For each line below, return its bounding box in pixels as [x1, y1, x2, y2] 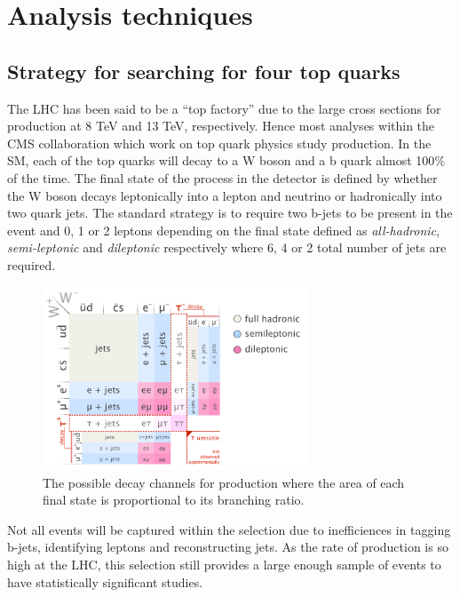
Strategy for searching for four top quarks [7, 57, 401, 84]
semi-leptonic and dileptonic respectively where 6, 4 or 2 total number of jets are [7, 238, 447, 257]
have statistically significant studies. [7, 572, 203, 591]
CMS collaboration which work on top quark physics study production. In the [7, 133, 432, 152]
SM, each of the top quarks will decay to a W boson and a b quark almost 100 [7, 151, 435, 170]
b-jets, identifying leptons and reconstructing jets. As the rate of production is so [7, 537, 448, 556]
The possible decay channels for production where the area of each [43, 473, 405, 491]
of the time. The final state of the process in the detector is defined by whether [7, 168, 438, 187]
